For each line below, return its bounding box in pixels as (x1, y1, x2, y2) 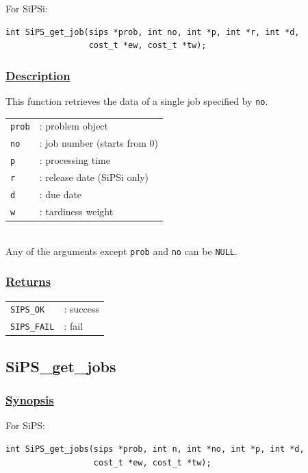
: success (64, 302, 99, 316)
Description (5, 66, 70, 84)
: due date (39, 187, 82, 202)
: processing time (39, 153, 110, 167)
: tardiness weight (39, 204, 114, 218)
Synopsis (5, 391, 54, 409)
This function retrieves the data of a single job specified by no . (5, 94, 268, 108)
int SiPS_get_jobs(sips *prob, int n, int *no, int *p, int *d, (5, 444, 305, 454)
